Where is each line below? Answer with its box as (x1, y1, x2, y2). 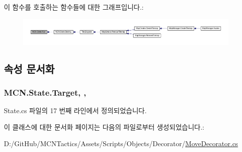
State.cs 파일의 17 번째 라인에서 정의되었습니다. (4, 105, 147, 116)
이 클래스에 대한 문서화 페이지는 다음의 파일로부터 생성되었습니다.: (4, 122, 204, 132)
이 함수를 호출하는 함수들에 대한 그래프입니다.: (4, 2, 144, 12)
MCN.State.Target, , (4, 86, 86, 99)
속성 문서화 (4, 61, 55, 76)
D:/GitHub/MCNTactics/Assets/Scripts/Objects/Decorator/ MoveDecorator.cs (4, 138, 238, 148)
